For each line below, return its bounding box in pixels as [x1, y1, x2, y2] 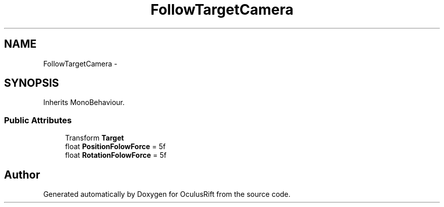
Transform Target [65, 133, 124, 143]
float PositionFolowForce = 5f [65, 142, 166, 151]
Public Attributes [4, 115, 72, 125]
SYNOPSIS [4, 77, 59, 90]
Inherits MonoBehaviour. [43, 98, 125, 107]
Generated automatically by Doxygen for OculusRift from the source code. [43, 190, 291, 199]
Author [4, 168, 40, 181]
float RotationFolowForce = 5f [65, 151, 167, 160]
